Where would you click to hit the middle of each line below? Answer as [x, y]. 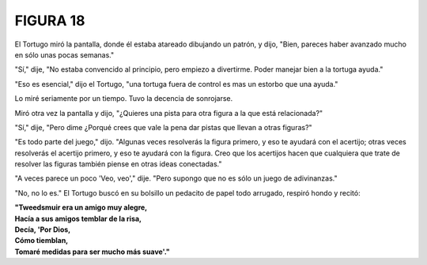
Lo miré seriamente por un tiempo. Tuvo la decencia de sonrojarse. [124, 99]
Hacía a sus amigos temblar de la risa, [78, 218]
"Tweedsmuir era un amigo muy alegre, [81, 207]
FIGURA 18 [50, 21]
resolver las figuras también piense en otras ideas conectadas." [118, 164]
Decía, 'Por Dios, [43, 230]
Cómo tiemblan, [42, 241]
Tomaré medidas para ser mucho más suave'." [92, 252]
